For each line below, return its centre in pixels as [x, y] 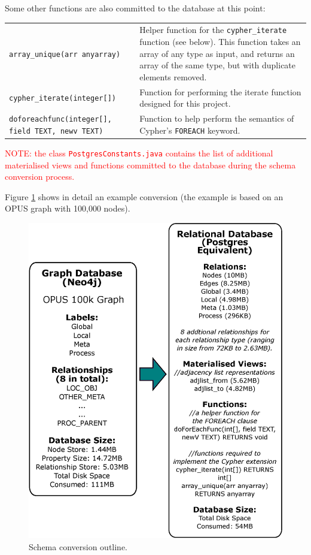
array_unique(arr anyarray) [65, 54]
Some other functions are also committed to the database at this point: [135, 8]
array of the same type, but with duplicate [218, 65]
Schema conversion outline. [78, 546]
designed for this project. [185, 103]
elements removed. [173, 76]
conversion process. [40, 177]
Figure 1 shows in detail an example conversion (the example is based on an [144, 196]
